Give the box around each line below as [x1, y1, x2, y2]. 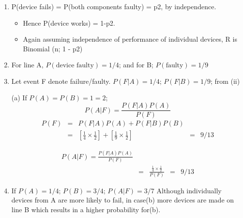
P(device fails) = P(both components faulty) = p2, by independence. [11, 1, 216, 11]
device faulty [56, 62, 94, 69]
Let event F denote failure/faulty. [11, 76, 111, 86]
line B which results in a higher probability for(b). [11, 204, 161, 215]
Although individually [156, 185, 222, 195]
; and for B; [119, 60, 153, 70]
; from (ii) [210, 76, 240, 86]
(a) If [11, 92, 27, 102]
